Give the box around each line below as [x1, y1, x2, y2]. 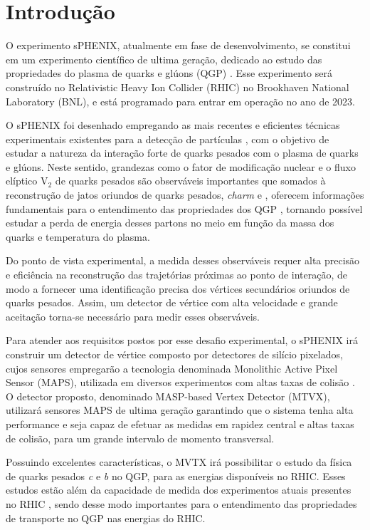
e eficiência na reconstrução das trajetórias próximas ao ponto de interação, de [6, 267, 348, 282]
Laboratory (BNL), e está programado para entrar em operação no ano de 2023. [6, 93, 355, 108]
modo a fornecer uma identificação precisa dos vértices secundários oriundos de [6, 281, 350, 296]
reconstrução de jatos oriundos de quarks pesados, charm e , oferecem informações [6, 187, 364, 202]
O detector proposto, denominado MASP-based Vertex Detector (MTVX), [6, 388, 330, 403]
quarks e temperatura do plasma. [6, 229, 150, 244]
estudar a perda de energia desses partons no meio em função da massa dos [6, 215, 334, 230]
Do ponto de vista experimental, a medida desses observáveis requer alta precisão [6, 253, 360, 268]
